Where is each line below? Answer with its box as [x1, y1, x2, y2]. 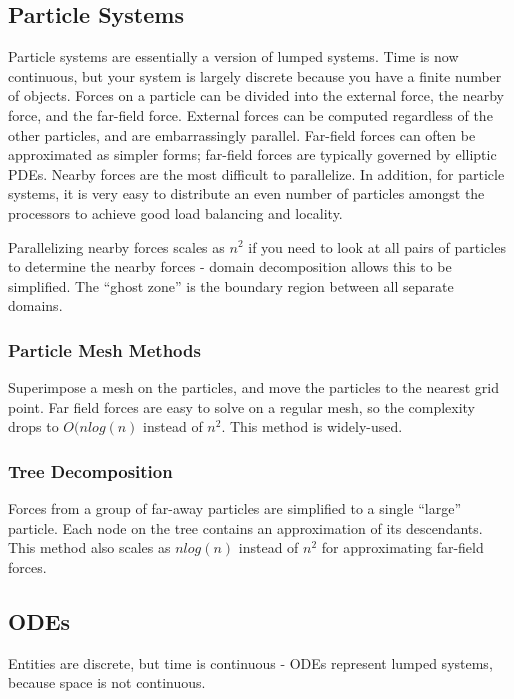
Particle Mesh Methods [8, 337, 201, 362]
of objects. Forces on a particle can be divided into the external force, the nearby [8, 85, 504, 106]
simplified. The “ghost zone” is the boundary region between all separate [8, 275, 454, 296]
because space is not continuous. [8, 672, 206, 693]
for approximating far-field [321, 537, 484, 558]
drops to [8, 416, 59, 437]
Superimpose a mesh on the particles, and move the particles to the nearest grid [8, 377, 499, 398]
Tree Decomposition [8, 458, 173, 483]
